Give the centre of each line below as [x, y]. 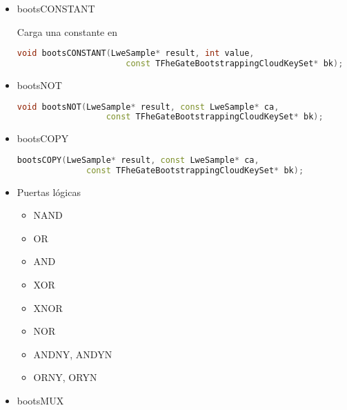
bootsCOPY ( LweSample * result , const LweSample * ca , [138, 160]
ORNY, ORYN [65, 377]
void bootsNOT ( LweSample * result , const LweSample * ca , [148, 107]
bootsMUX [40, 400]
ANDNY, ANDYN [73, 354]
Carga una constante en [67, 31]
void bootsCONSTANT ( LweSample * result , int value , [136, 53]
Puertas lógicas [49, 192]
